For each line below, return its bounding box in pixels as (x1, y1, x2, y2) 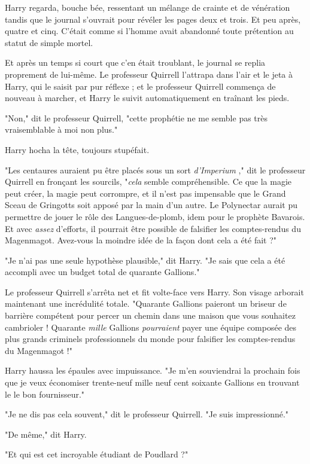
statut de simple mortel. (5, 36, 93, 48)
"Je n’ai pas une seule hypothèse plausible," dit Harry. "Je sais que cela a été (5, 254, 285, 266)
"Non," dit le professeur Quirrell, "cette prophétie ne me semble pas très (5, 111, 268, 124)
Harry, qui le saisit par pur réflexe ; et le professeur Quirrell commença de (5, 80, 276, 92)
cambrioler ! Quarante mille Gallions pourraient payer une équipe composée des (5, 320, 297, 333)
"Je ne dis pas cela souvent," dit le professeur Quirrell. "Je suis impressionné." (5, 408, 289, 420)
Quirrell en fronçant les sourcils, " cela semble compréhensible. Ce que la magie (5, 175, 292, 188)
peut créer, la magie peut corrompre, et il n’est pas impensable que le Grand (5, 187, 286, 199)
